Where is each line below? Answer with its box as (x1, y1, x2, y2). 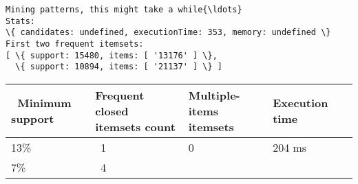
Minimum (17, 95, 72, 111)
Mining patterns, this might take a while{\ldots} (6, 5, 242, 14)
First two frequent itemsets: (6, 38, 144, 49)
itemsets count (95, 118, 176, 135)
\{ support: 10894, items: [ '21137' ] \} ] (15, 62, 222, 72)
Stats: (6, 16, 35, 26)
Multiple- (188, 87, 240, 103)
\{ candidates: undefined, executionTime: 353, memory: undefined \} (6, 27, 331, 38)
